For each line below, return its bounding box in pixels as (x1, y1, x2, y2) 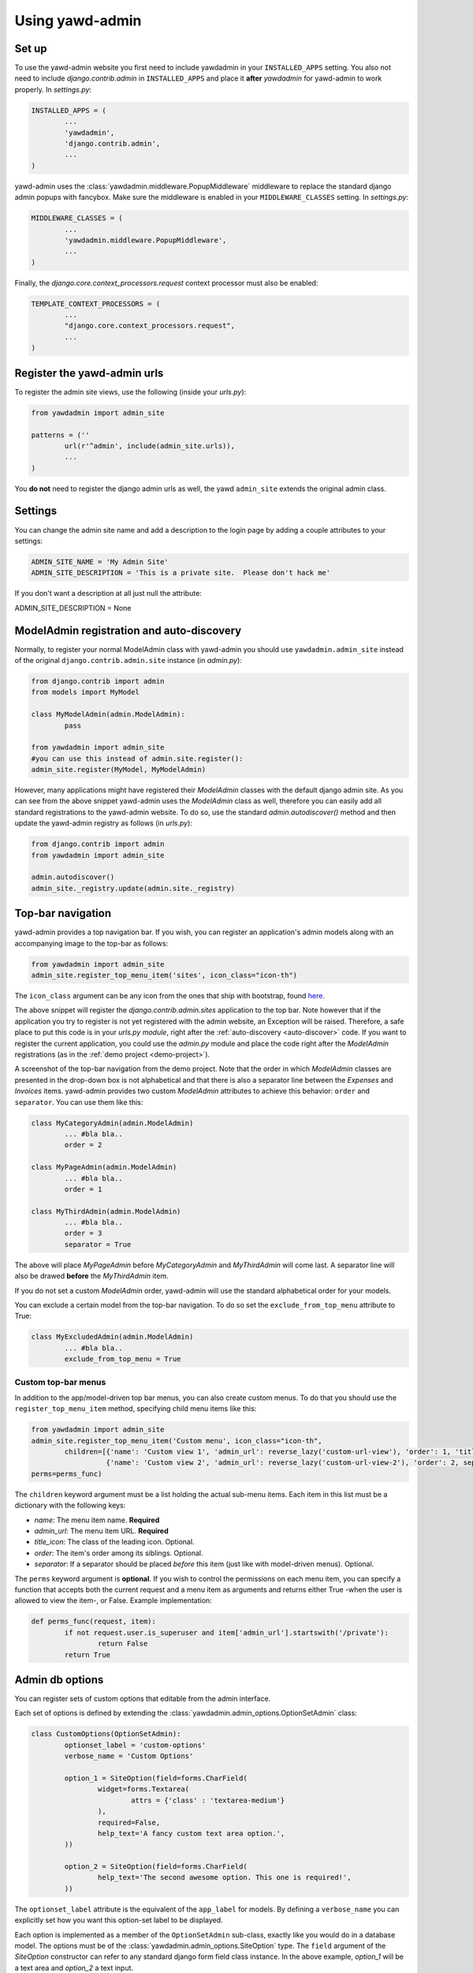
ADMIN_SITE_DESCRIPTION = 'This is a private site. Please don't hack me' (31, 568, 331, 578)
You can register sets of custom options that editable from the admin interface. (14, 1694, 271, 1703)
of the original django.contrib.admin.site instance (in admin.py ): (14, 656, 242, 665)
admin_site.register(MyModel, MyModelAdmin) (31, 766, 207, 774)
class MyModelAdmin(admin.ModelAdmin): (31, 710, 185, 719)
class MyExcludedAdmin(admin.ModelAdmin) (31, 1332, 194, 1342)
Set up (14, 42, 47, 55)
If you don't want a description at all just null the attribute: (14, 589, 203, 598)
